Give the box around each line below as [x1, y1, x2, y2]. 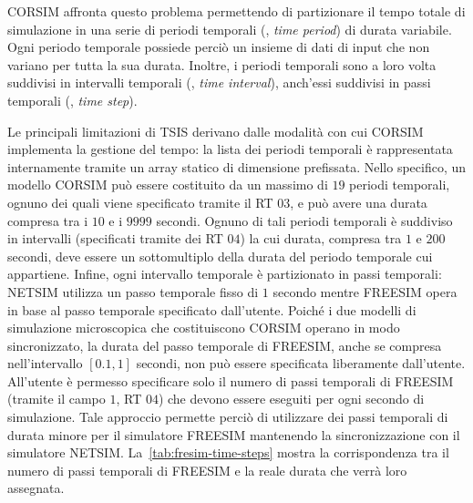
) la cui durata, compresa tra [240, 229, 402, 248]
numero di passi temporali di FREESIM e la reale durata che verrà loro [7, 460, 407, 479]
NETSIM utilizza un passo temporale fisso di [7, 282, 259, 301]
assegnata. [7, 478, 65, 498]
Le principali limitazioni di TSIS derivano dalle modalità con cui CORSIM [7, 121, 424, 140]
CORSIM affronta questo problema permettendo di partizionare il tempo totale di [7, 2, 466, 20]
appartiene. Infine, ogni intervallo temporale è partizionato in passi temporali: [7, 264, 442, 283]
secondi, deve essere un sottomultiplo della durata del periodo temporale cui [7, 246, 433, 265]
